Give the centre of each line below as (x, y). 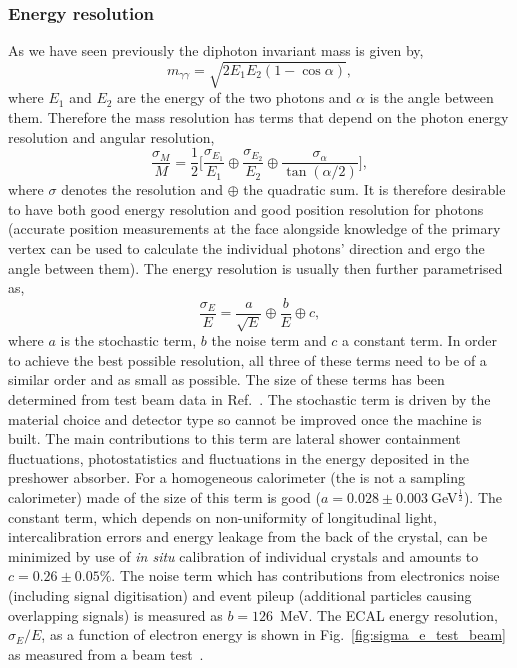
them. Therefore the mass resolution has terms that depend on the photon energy (258, 116)
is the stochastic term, (128, 340)
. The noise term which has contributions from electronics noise (305, 575)
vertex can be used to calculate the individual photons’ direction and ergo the (246, 247)
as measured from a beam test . (106, 653)
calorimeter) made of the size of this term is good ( (164, 496)
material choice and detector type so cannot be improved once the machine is (245, 418)
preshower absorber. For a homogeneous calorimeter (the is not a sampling (237, 477)
